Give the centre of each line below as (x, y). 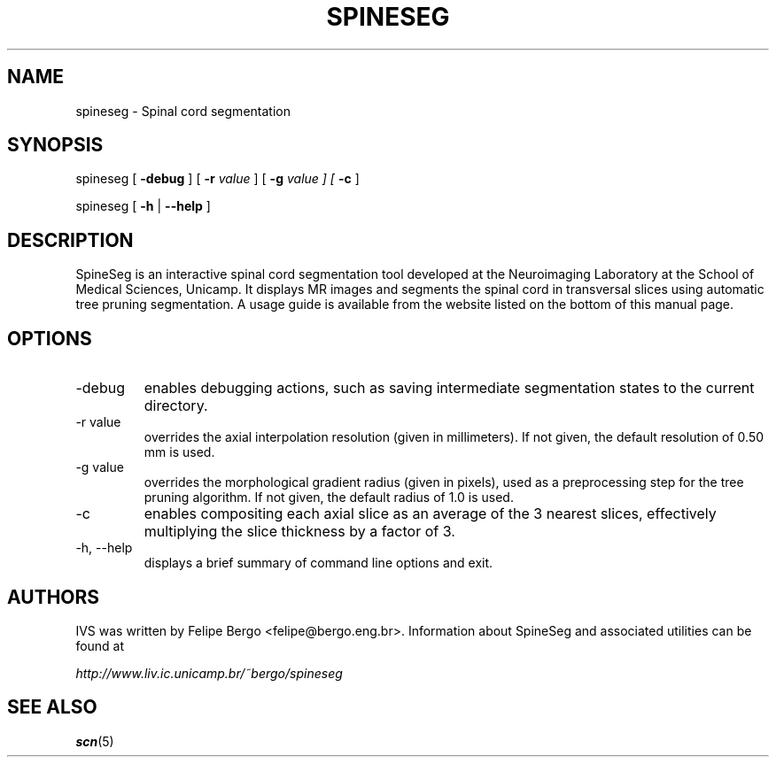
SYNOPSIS (55, 145)
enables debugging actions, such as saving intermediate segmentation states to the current (449, 388)
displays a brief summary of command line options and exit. (318, 563)
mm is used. (179, 452)
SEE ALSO (52, 707)
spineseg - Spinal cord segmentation (183, 111)
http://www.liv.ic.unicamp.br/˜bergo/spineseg (209, 673)
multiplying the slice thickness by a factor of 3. (299, 532)
